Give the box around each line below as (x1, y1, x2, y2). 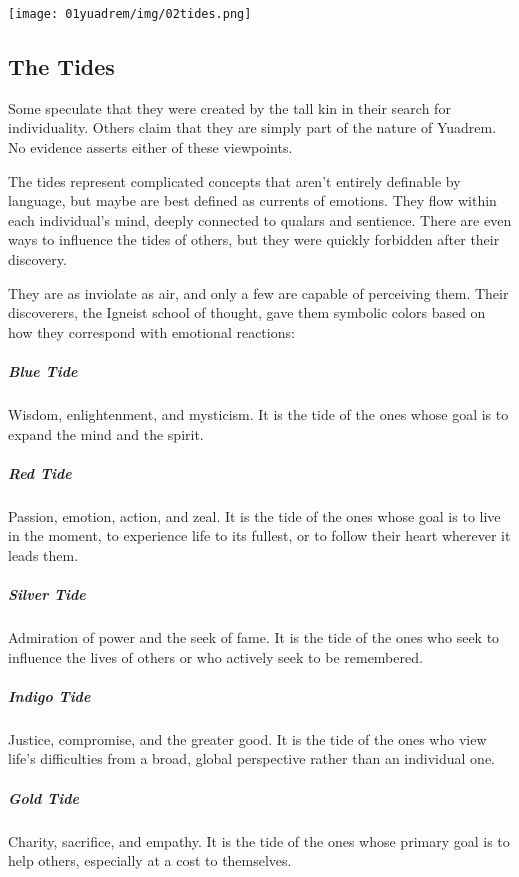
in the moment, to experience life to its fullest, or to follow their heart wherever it (8, 525, 511, 546)
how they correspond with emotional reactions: (8, 321, 295, 342)
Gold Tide (8, 787, 79, 808)
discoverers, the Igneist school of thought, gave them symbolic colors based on (8, 302, 486, 323)
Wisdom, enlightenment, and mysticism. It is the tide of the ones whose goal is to (8, 403, 509, 424)
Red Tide (8, 462, 72, 483)
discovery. (8, 249, 67, 270)
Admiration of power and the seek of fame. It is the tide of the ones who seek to (8, 627, 500, 648)
